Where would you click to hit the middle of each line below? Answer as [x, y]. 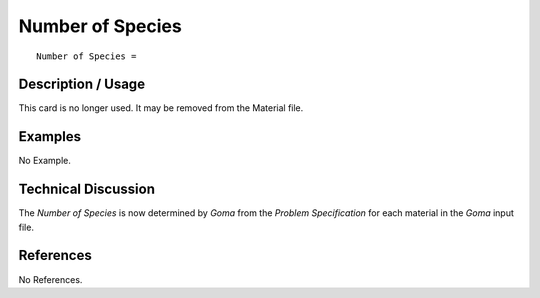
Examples [50, 136]
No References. [50, 279]
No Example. [45, 161]
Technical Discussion [86, 189]
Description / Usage [81, 84]
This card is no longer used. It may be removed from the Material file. [161, 108]
